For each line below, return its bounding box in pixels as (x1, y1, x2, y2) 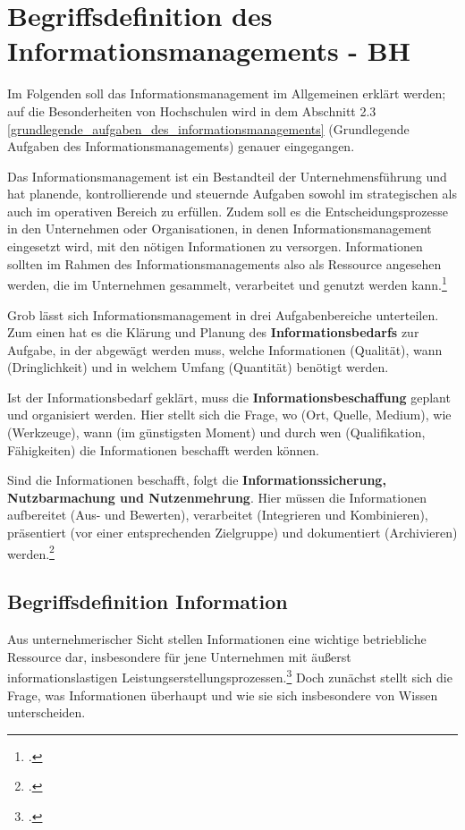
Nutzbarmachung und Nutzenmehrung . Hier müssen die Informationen (7, 487, 427, 506)
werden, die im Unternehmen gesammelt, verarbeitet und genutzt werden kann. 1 (7, 273, 447, 293)
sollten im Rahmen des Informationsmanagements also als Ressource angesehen (7, 254, 442, 273)
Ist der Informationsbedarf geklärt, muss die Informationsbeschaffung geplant (7, 387, 451, 406)
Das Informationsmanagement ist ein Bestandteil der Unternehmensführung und (7, 166, 447, 185)
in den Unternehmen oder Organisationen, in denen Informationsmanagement (7, 219, 432, 238)
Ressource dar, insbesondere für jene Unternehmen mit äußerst (7, 647, 351, 665)
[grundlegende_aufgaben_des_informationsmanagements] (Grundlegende (7, 119, 410, 138)
